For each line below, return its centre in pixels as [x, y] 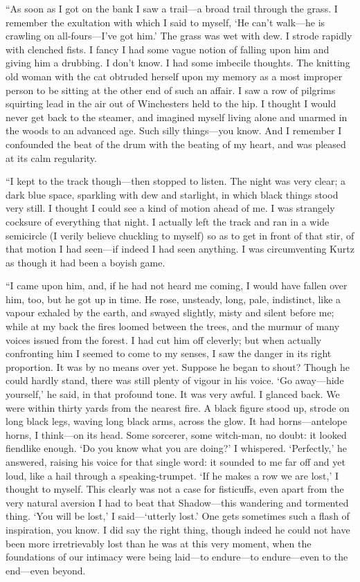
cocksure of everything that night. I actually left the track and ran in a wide [168, 221]
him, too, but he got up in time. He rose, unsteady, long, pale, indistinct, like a [173, 299]
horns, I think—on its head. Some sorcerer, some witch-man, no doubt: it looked [176, 434]
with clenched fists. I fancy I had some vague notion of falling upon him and [168, 49]
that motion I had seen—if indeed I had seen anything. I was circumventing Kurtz [180, 249]
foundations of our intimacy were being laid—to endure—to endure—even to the [177, 557]
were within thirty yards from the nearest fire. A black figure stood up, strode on [178, 407]
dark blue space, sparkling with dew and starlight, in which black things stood [172, 194]
